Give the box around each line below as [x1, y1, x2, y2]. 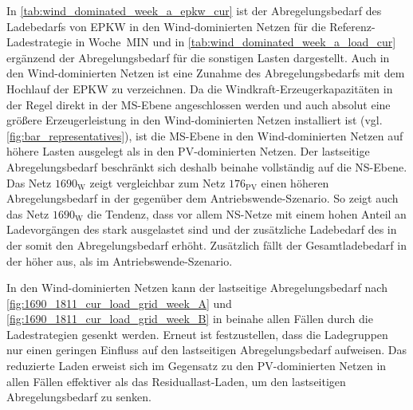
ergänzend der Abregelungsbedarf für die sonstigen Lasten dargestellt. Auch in [6, 49, 390, 65]
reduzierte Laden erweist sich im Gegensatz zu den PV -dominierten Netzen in [6, 357, 387, 374]
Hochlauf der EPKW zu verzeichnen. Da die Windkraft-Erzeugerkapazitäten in [6, 80, 393, 97]
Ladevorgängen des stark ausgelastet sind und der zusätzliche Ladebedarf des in [6, 221, 397, 238]
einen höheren [261, 174, 329, 191]
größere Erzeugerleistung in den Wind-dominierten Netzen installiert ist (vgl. [6, 112, 383, 128]
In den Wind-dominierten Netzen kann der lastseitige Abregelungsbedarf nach [6, 279, 387, 296]
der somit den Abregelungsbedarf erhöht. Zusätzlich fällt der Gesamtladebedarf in [6, 236, 407, 253]
